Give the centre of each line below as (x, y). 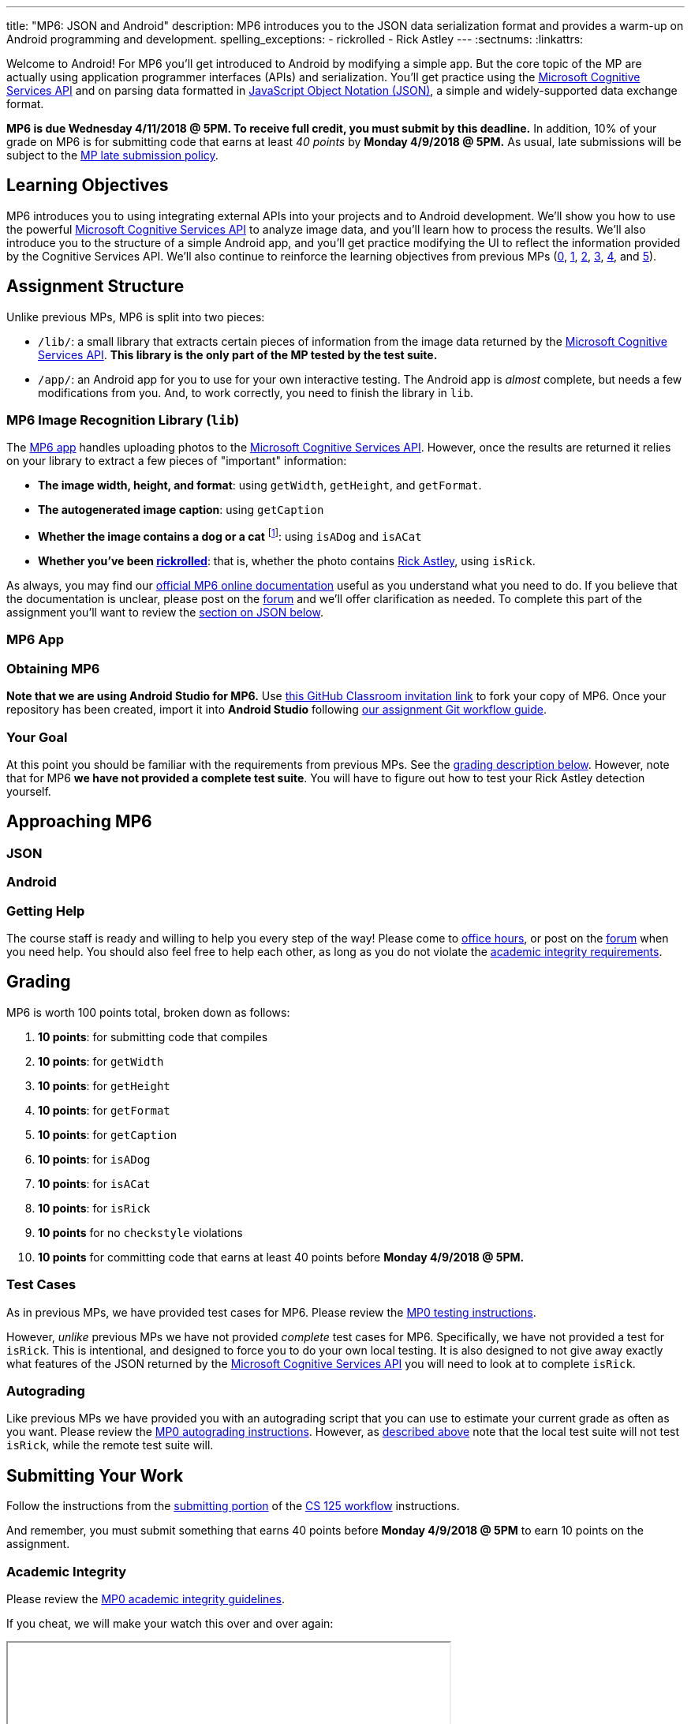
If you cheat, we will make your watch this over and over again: (170, 1623)
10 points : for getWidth (101, 1061)
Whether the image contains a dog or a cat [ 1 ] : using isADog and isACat (230, 536)
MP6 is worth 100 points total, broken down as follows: (148, 1012)
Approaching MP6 (79, 822)
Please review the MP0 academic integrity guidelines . (146, 1598)
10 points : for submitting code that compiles (153, 1036)
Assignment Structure (95, 287)
